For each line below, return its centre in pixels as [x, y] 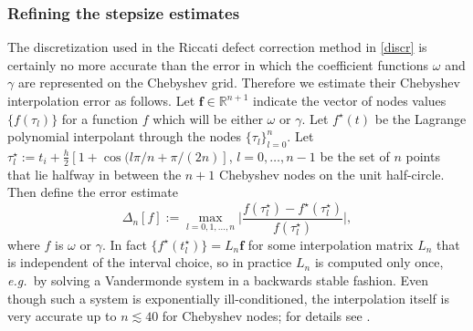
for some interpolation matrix [331, 244]
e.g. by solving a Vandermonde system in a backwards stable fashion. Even [218, 280]
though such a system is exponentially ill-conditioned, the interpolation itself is [228, 298]
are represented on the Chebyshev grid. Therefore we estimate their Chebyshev [239, 83]
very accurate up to [62, 316]
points [423, 155]
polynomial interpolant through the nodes [125, 136]
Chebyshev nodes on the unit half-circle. [332, 174]
